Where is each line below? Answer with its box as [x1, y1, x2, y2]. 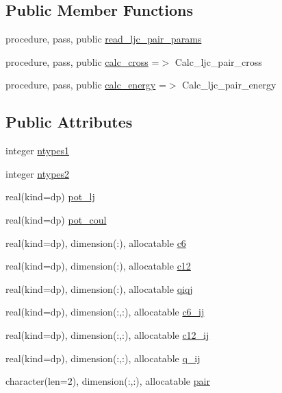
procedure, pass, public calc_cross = [5, 54, 159, 69]
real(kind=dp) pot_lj [5, 189, 95, 204]
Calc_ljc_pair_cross [175, 54, 262, 69]
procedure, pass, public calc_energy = [5, 78, 166, 92]
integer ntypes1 [5, 143, 70, 158]
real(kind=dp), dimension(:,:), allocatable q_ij [5, 350, 201, 365]
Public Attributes [5, 111, 133, 132]
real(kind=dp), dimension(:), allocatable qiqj [5, 281, 193, 296]
